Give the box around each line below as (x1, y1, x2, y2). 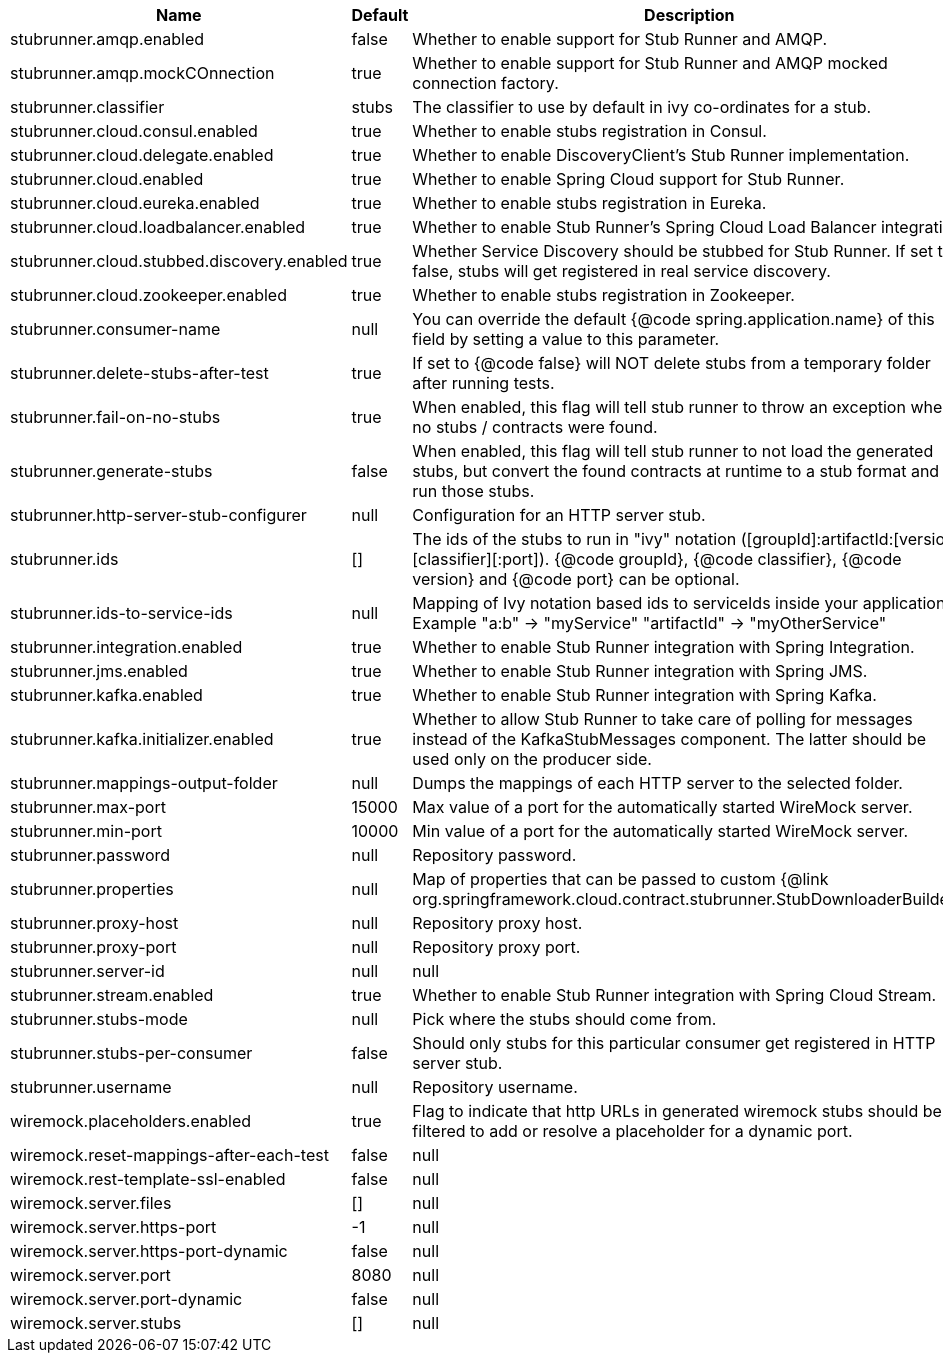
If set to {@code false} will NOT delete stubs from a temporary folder (412, 353, 931, 373)
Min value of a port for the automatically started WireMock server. (412, 821, 909, 841)
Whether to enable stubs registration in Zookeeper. (412, 285, 795, 305)
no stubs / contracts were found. (412, 417, 658, 437)
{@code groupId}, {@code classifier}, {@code (553, 549, 902, 569)
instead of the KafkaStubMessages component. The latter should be (412, 729, 927, 749)
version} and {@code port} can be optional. (412, 569, 740, 589)
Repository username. (412, 1077, 578, 1097)
